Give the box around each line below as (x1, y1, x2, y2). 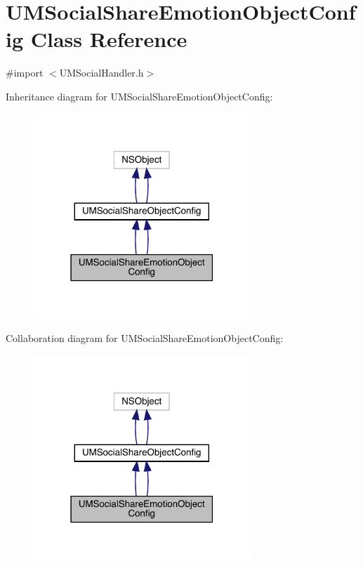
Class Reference (30, 25, 187, 53)
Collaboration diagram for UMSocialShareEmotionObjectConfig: (6, 331, 284, 345)
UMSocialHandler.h (59, 65, 144, 80)
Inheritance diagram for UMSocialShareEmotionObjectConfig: (6, 88, 273, 103)
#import (6, 65, 44, 80)
